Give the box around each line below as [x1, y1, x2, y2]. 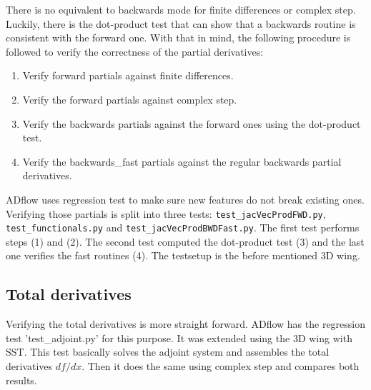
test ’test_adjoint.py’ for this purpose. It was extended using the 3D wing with [6, 330, 352, 345]
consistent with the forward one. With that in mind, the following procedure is [6, 30, 351, 45]
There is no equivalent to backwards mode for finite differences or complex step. [6, 2, 356, 16]
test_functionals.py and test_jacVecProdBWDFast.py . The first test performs [6, 220, 360, 235]
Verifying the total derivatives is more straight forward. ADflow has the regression [6, 316, 366, 331]
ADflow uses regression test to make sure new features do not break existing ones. [6, 191, 365, 206]
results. [6, 372, 37, 387]
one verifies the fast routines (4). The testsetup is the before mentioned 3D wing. [6, 248, 360, 263]
